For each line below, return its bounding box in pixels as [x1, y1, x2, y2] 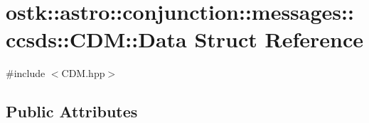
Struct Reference [194, 25, 364, 54]
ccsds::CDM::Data [6, 25, 187, 54]
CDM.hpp [61, 66, 105, 81]
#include [6, 66, 46, 81]
